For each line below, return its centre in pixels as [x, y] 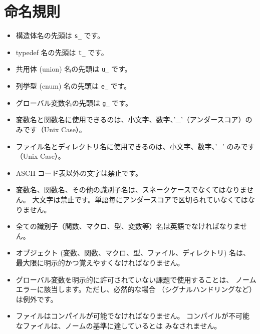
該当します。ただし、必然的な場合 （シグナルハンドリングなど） [150, 289]
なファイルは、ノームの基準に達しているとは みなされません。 [118, 325]
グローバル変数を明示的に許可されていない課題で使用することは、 [124, 279]
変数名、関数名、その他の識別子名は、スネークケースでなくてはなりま [131, 190]
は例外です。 [37, 299]
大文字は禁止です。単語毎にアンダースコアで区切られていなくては [140, 199]
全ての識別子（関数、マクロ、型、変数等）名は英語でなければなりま [128, 226]
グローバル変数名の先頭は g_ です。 [74, 102]
